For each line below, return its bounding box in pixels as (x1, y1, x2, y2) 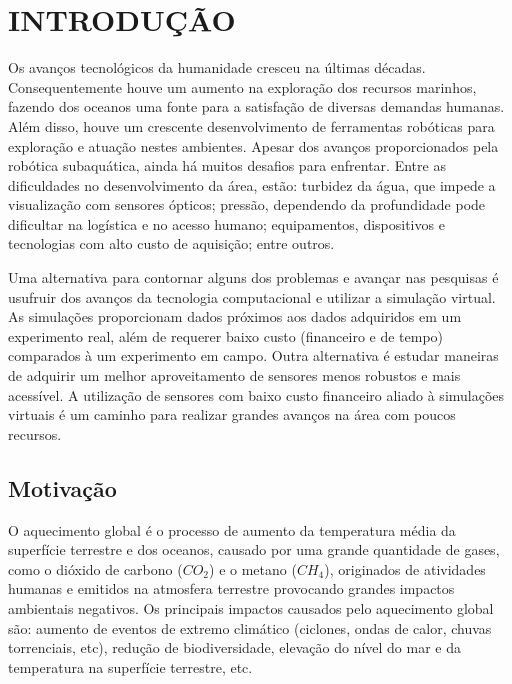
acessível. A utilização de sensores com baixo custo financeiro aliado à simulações (8, 384, 505, 405)
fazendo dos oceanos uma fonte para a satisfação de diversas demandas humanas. (8, 96, 505, 117)
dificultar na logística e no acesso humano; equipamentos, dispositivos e (8, 213, 445, 234)
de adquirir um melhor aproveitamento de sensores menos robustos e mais (8, 365, 461, 386)
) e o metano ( (209, 558, 297, 579)
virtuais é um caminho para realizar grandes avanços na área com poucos (8, 404, 456, 425)
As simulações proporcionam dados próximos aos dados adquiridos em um (8, 306, 462, 327)
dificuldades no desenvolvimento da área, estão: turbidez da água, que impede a (8, 174, 496, 195)
